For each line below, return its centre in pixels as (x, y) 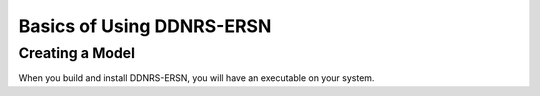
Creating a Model (76, 53)
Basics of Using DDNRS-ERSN (145, 26)
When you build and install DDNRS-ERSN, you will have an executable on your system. (196, 78)
